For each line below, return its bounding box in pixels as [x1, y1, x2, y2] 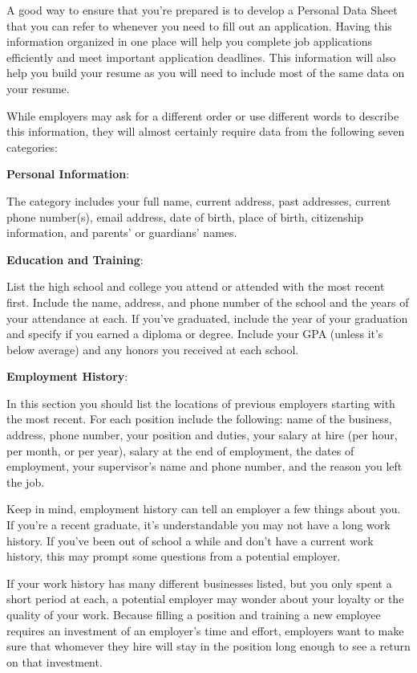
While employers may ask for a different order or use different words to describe [6, 107, 399, 124]
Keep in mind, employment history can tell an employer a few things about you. [6, 500, 401, 517]
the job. [6, 473, 45, 490]
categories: [6, 138, 58, 155]
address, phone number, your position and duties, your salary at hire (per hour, [6, 426, 398, 443]
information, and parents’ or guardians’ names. [6, 224, 237, 241]
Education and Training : [6, 251, 144, 267]
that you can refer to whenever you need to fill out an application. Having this [6, 17, 392, 34]
